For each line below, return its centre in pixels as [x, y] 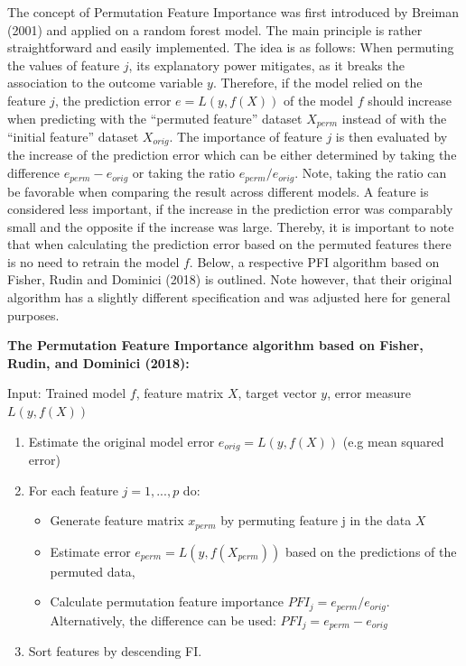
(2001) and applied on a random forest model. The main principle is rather [215, 29]
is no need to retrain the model [93, 261]
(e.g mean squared [393, 441]
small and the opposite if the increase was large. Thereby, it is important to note [231, 226]
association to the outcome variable [105, 83]
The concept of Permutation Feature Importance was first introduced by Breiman [233, 12]
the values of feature [64, 65]
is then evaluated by [391, 137]
